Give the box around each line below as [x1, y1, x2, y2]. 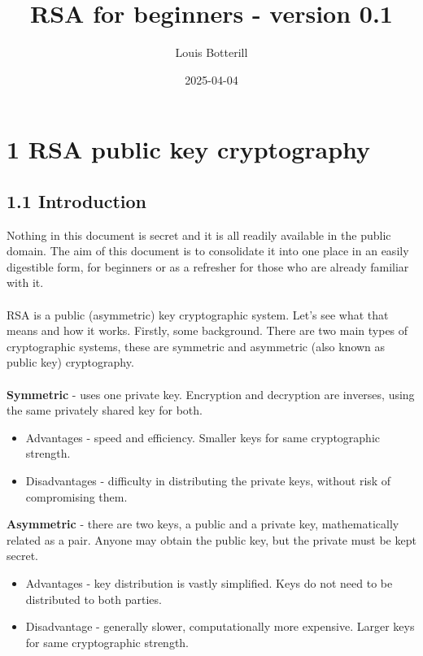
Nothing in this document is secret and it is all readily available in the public [7, 226, 391, 243]
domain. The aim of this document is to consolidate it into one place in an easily [7, 242, 409, 259]
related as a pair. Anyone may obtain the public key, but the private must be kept [7, 531, 416, 548]
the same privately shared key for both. [7, 402, 203, 419]
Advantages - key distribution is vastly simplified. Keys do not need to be [25, 574, 393, 591]
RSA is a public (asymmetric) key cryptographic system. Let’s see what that [7, 306, 389, 323]
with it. [7, 274, 44, 291]
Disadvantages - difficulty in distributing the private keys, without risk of [25, 472, 391, 489]
